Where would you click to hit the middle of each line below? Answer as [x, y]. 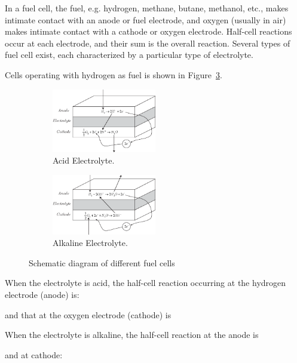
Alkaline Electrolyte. [90, 243]
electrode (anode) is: [42, 295]
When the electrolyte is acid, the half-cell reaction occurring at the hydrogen [146, 283]
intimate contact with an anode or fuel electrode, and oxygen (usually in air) [146, 19]
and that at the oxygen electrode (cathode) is [88, 314]
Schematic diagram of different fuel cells [102, 262]
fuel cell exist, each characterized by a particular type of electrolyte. [129, 55]
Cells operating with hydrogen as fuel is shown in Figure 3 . [114, 74]
